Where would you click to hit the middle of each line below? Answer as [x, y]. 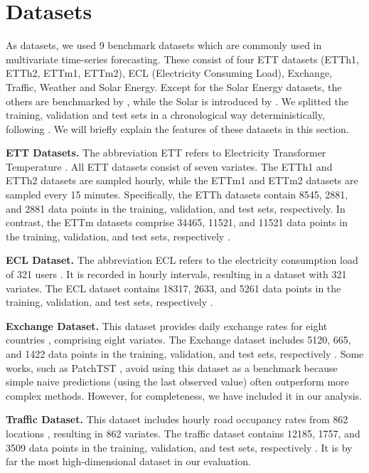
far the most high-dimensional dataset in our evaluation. [128, 461]
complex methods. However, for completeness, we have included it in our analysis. [184, 395]
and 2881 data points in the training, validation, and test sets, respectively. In [176, 208]
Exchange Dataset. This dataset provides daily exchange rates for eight [167, 325]
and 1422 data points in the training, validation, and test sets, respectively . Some [185, 354]
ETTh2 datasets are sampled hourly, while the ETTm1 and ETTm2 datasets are [182, 180]
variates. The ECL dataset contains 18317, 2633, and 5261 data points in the [173, 288]
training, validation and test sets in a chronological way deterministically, [165, 115]
